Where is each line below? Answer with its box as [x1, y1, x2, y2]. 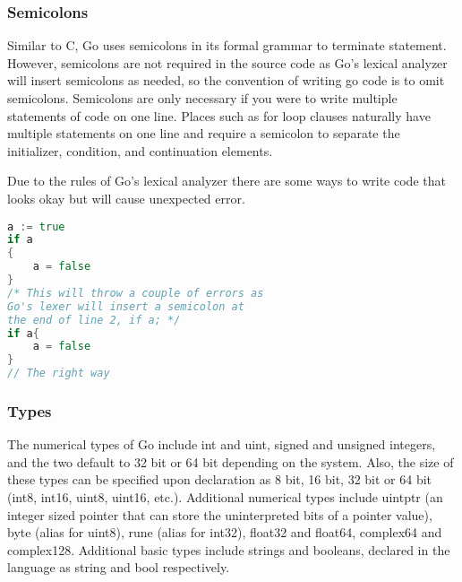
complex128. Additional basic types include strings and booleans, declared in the [7, 540, 450, 559]
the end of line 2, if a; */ [7, 313, 181, 326]
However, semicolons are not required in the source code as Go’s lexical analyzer [7, 53, 448, 72]
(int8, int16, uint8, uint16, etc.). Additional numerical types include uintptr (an [7, 488, 443, 507]
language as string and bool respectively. [7, 558, 230, 577]
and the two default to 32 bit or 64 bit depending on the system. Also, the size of [7, 452, 454, 471]
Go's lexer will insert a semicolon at [7, 300, 244, 313]
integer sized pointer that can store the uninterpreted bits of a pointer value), [7, 505, 432, 524]
